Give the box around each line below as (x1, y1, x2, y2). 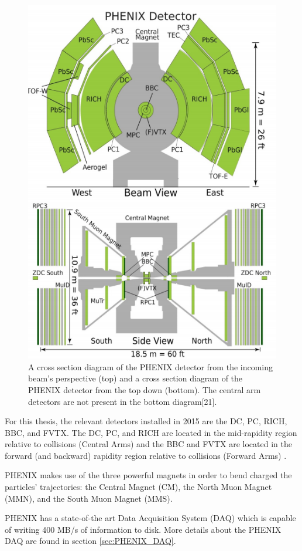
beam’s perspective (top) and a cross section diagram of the (28, 372, 243, 384)
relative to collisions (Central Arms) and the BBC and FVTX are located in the (5, 438, 292, 450)
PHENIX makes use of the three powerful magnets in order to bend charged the (5, 469, 292, 481)
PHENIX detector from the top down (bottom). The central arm (28, 383, 261, 395)
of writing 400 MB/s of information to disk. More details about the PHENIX (5, 523, 282, 535)
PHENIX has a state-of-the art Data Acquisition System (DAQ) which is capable (5, 512, 296, 524)
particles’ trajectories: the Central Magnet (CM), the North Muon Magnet (5, 481, 272, 493)
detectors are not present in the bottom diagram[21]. (28, 395, 217, 407)
